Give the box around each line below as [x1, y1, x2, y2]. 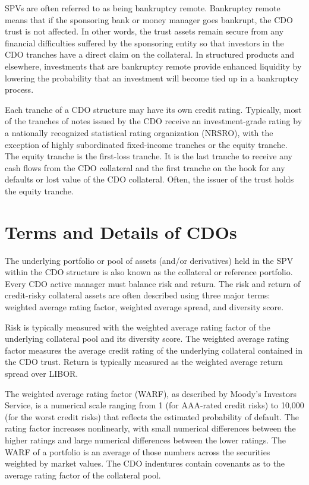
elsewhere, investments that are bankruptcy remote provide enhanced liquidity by [5, 59, 302, 72]
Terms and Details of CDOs [5, 219, 237, 244]
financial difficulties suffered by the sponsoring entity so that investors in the [5, 36, 284, 49]
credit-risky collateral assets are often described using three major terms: [5, 289, 270, 301]
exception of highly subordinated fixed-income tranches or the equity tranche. [5, 138, 288, 150]
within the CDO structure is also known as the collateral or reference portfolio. [5, 266, 293, 278]
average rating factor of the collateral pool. [5, 468, 161, 481]
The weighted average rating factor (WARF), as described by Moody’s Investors [5, 387, 297, 399]
